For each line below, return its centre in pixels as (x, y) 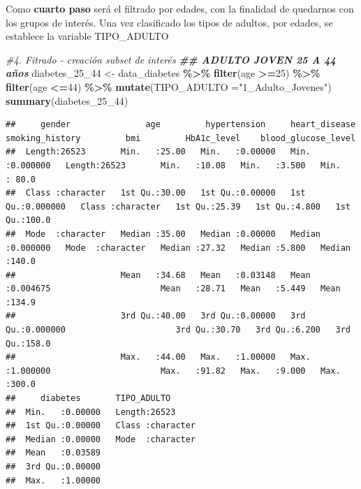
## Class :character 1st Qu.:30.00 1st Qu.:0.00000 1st (156, 193)
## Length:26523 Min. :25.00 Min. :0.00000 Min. (158, 152)
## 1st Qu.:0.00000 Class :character (101, 426)
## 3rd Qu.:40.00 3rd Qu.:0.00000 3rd (156, 316)
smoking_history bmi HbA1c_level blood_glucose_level (181, 138)
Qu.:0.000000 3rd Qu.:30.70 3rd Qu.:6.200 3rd (178, 330)
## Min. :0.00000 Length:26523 (91, 412)
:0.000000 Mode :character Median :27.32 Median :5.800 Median (178, 248)
